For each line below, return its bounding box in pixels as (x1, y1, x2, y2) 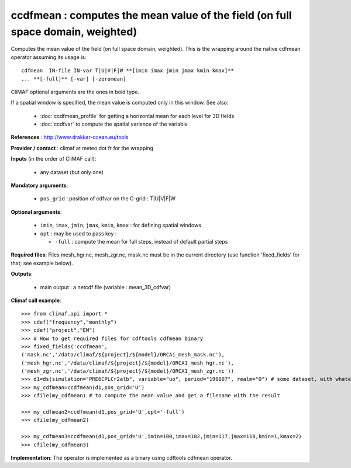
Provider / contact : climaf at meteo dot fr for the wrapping (11, 144, 153, 151)
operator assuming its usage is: (11, 53, 87, 61)
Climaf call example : (11, 297, 61, 304)
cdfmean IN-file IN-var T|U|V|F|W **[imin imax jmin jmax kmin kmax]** (21, 67, 234, 74)
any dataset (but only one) (40, 168, 104, 175)
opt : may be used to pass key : (40, 230, 117, 237)
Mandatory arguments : (11, 182, 68, 189)
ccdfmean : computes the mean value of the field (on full (11, 9, 292, 22)
